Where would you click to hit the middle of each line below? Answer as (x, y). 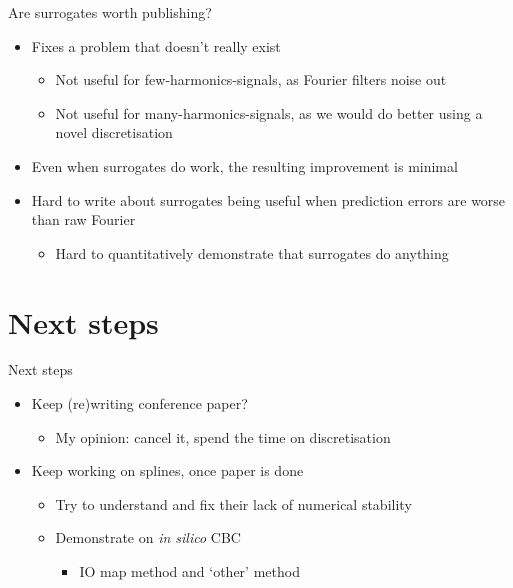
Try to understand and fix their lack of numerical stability (233, 503)
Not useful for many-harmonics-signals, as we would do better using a (269, 112)
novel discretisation (114, 132)
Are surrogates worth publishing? (110, 12)
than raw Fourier (83, 219)
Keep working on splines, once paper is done (167, 470)
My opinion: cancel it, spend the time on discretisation (223, 436)
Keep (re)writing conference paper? (139, 403)
